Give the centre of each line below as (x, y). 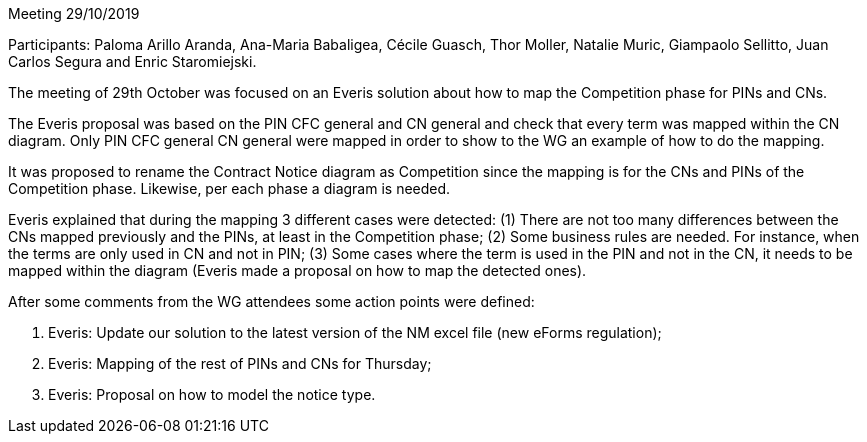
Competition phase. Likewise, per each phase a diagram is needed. (229, 188)
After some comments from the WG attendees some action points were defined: (271, 301)
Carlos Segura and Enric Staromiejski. (132, 61)
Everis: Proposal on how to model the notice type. (212, 394)
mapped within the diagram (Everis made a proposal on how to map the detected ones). (297, 270)
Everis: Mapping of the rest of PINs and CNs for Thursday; (240, 363)
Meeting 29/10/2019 (74, 13)
